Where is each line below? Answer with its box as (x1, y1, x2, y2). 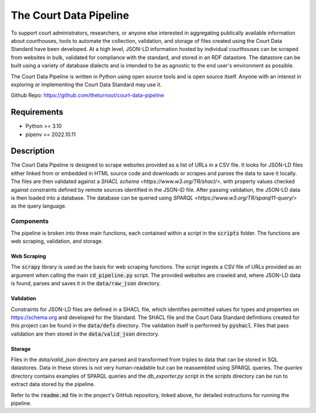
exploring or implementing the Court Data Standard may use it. (11, 81, 162, 88)
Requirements (11, 107, 64, 117)
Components (11, 217, 49, 225)
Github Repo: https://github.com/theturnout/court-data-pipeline (11, 92, 164, 99)
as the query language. (11, 202, 67, 209)
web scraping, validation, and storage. (11, 238, 104, 245)
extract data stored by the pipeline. (11, 381, 95, 388)
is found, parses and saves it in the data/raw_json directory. (11, 280, 161, 287)
